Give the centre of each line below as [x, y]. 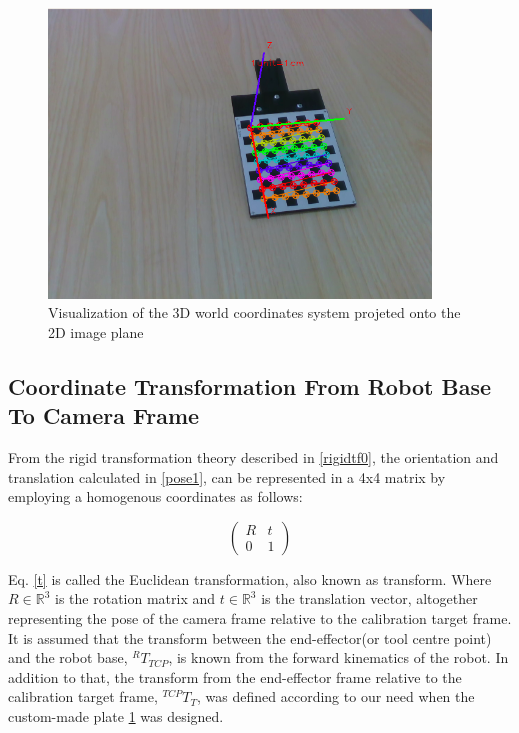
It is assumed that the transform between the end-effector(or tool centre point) [250, 637]
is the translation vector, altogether [369, 598]
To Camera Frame [104, 415]
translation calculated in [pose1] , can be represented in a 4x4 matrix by [227, 476]
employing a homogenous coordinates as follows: [155, 496]
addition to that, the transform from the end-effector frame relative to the [235, 676]
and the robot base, [68, 657]
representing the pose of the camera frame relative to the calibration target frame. [260, 618]
